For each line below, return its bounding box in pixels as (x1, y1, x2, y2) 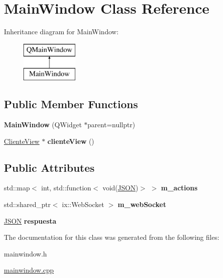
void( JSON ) (102, 183, 138, 193)
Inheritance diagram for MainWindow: (4, 26, 119, 37)
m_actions (161, 183, 198, 193)
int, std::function (41, 183, 91, 193)
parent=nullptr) (87, 119, 135, 130)
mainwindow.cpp (4, 265, 54, 275)
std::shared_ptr (4, 199, 51, 209)
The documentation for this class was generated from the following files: (4, 232, 220, 242)
